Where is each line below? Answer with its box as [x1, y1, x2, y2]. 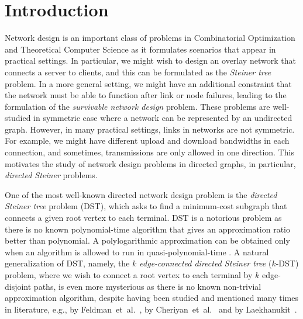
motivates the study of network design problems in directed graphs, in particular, [5, 157, 296, 169]
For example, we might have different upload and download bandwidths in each [5, 134, 290, 147]
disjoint [5, 280, 32, 292]
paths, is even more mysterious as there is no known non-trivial [33, 280, 261, 292]
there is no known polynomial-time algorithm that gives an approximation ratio [5, 223, 291, 235]
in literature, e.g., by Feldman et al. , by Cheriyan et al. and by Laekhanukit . [5, 303, 297, 315]
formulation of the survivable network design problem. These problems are [5, 100, 270, 112]
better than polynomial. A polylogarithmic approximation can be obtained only [5, 234, 290, 247]
